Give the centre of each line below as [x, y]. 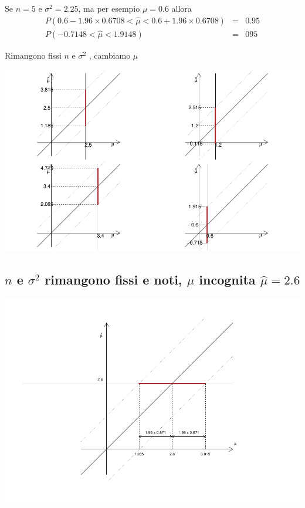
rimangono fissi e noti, [113, 280]
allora [182, 8]
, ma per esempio [109, 8]
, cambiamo [110, 55]
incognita [227, 280]
